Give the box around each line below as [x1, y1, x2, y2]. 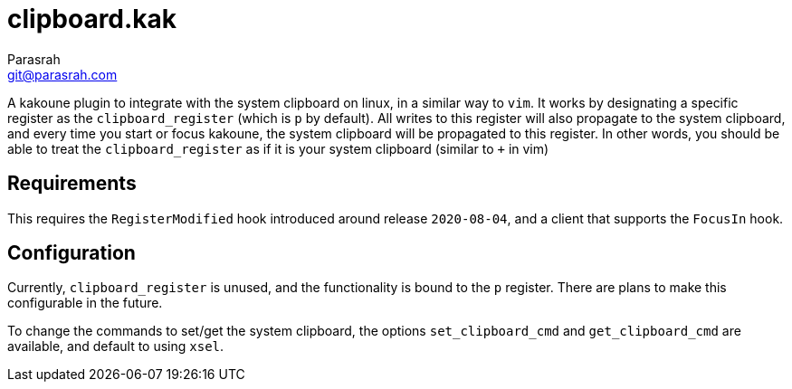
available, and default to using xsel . [7, 338, 224, 355]
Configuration [7, 242, 136, 265]
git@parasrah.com [7, 66, 118, 82]
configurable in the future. [7, 295, 163, 311]
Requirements [7, 172, 137, 195]
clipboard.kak [7, 4, 177, 34]
